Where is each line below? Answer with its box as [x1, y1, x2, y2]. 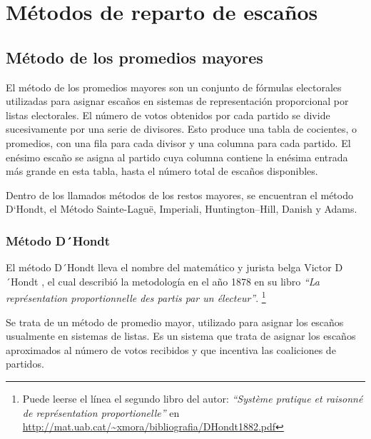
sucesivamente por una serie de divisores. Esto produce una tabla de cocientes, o [6, 121, 357, 136]
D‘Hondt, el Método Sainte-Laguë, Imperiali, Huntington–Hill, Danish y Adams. [6, 201, 357, 216]
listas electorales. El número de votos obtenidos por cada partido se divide [6, 107, 330, 122]
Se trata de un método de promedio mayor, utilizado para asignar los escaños [6, 314, 344, 329]
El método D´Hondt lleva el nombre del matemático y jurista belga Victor [6, 260, 332, 275]
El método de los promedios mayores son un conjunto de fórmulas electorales [6, 79, 342, 94]
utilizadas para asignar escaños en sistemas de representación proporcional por [6, 94, 349, 109]
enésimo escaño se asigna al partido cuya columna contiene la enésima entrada [6, 149, 348, 164]
